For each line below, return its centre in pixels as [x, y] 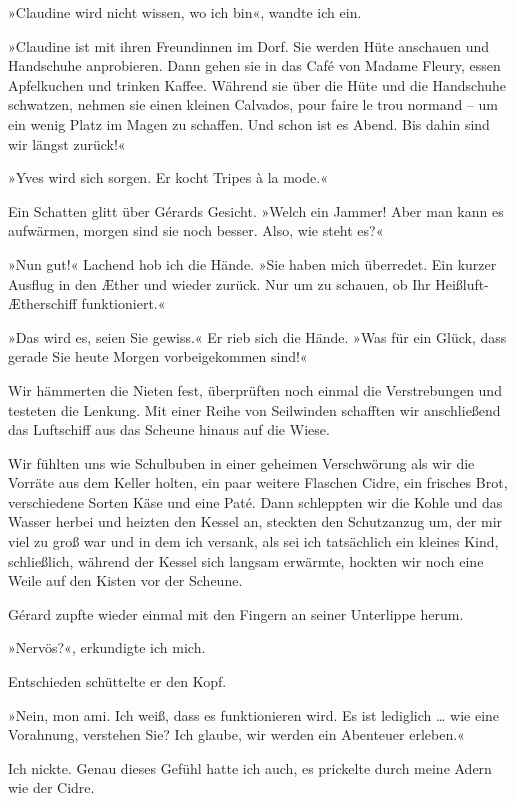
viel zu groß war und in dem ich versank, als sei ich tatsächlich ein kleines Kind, [253, 541]
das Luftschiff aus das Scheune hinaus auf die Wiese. [169, 429]
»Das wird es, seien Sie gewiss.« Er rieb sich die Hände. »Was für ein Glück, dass [257, 336]
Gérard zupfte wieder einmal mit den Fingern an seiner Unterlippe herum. [236, 613]
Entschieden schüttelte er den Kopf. [117, 681]
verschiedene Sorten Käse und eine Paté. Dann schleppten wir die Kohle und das [255, 501]
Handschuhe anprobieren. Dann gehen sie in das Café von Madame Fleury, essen [254, 65]
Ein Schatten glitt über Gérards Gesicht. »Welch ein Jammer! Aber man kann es [256, 210]
